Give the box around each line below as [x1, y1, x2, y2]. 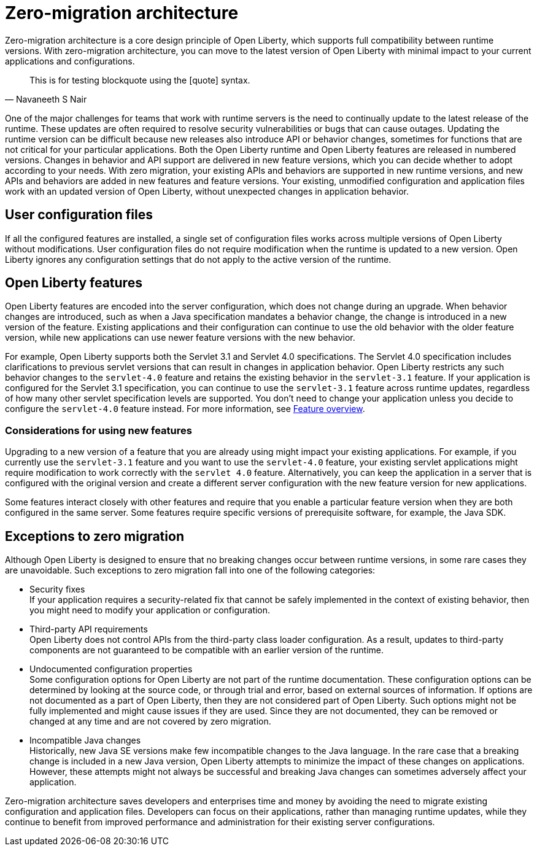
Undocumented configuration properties [29, 664, 193, 675]
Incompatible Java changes [29, 735, 141, 746]
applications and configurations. [5, 55, 135, 66]
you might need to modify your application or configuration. [29, 605, 271, 616]
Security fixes [29, 584, 85, 595]
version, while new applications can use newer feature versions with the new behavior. [5, 332, 355, 343]
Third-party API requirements [29, 624, 148, 635]
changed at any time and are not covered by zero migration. [29, 716, 271, 727]
